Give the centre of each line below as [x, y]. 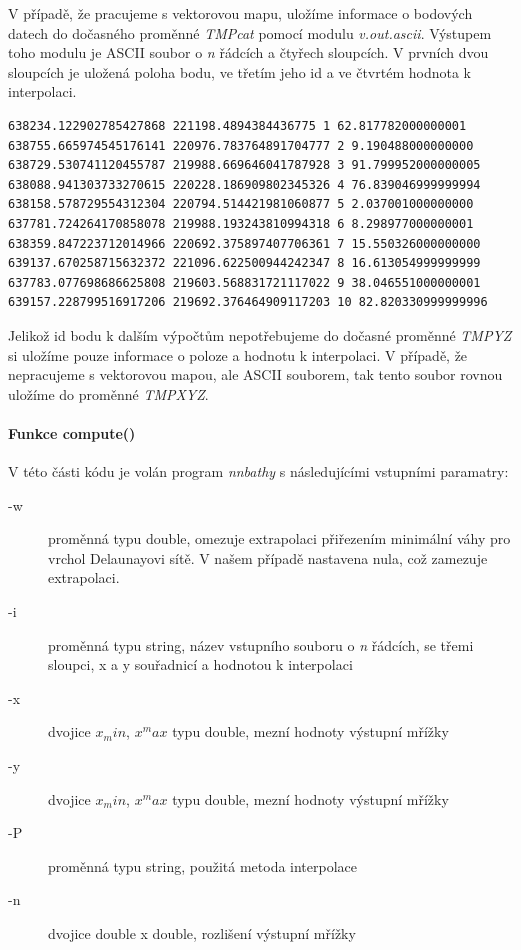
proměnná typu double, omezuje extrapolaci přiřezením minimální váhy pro [279, 538]
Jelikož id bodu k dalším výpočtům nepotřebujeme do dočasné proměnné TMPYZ [260, 334]
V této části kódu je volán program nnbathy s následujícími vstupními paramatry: [258, 471]
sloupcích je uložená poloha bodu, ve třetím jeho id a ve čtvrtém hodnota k [239, 71]
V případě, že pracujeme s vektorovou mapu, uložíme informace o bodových [240, 13]
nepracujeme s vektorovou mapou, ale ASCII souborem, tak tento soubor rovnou [255, 374]
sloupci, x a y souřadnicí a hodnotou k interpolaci [200, 664]
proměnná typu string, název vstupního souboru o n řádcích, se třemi [261, 644]
